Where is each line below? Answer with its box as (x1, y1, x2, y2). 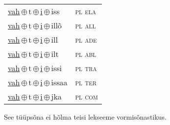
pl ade (75, 34, 97, 45)
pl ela (75, 5, 96, 17)
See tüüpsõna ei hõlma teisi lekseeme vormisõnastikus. (4, 112, 167, 122)
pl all (75, 20, 96, 31)
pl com (75, 91, 98, 102)
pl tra (75, 62, 97, 74)
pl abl (75, 48, 97, 59)
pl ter (75, 76, 97, 88)
